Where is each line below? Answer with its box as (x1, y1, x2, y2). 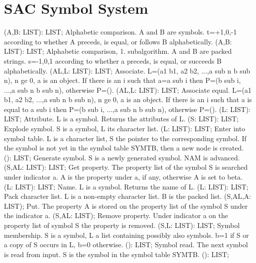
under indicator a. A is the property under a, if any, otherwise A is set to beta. (4, 172, 243, 182)
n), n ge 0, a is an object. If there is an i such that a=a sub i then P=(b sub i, (4, 75, 241, 85)
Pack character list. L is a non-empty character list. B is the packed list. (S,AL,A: (4, 191, 251, 201)
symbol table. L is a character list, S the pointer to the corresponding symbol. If (4, 133, 247, 143)
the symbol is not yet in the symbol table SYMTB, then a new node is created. (4, 143, 244, 153)
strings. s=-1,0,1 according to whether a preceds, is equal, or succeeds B (4, 55, 222, 66)
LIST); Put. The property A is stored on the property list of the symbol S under (4, 200, 248, 211)
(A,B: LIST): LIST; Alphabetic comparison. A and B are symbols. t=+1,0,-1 (4, 27, 237, 37)
